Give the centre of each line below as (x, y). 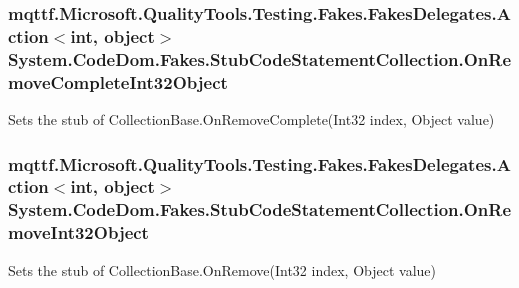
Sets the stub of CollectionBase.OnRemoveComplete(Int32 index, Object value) (251, 118)
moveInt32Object (78, 232)
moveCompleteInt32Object (118, 81)
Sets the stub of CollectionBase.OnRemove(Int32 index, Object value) (222, 269)
